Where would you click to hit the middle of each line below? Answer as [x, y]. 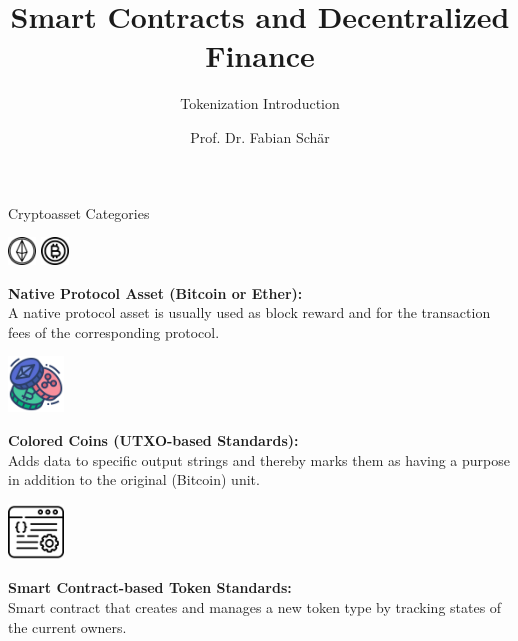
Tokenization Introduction [260, 103]
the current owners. [67, 626]
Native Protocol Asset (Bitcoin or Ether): [155, 292]
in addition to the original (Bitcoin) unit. [134, 479]
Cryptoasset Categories [79, 212]
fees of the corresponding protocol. [114, 331]
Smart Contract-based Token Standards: [150, 587]
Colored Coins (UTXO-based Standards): [153, 440]
